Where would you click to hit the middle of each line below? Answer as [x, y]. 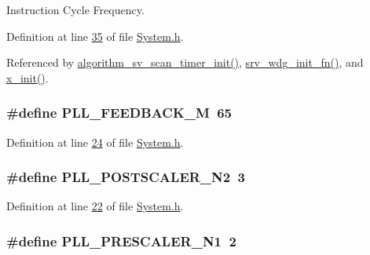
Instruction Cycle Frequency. [75, 9]
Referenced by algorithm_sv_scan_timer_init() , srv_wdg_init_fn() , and [185, 62]
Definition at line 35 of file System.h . [95, 36]
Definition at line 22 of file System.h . [95, 206]
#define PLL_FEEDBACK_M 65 [119, 113]
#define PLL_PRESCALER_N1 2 [121, 240]
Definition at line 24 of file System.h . [95, 142]
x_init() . [27, 77]
